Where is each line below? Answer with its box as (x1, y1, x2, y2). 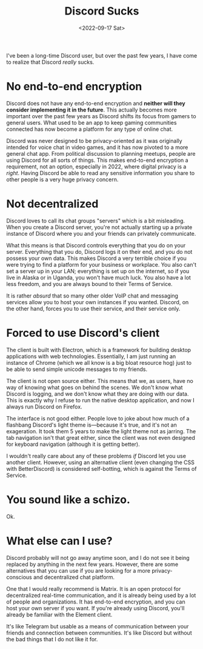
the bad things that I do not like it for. (6, 635, 98, 643)
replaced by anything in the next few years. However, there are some (6, 561, 179, 568)
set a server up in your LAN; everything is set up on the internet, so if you (6, 267, 190, 275)
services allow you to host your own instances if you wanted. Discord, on (6, 298, 189, 305)
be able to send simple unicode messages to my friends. (6, 365, 148, 373)
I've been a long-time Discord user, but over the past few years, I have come (6, 52, 198, 59)
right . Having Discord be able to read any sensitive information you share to (6, 169, 195, 176)
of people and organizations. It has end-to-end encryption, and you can (6, 598, 186, 605)
